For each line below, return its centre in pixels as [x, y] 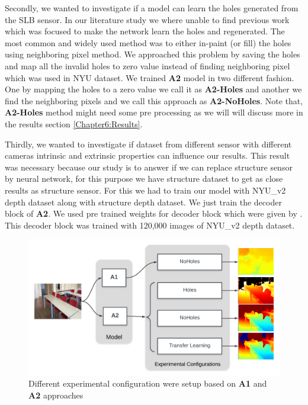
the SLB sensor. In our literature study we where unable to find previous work [147, 19]
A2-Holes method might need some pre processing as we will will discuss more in [154, 112]
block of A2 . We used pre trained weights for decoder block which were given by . [154, 213]
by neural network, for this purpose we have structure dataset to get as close [144, 179]
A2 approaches [56, 395]
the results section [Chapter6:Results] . [74, 123]
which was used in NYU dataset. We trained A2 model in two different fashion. [150, 77]
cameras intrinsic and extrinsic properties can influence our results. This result [147, 155]
